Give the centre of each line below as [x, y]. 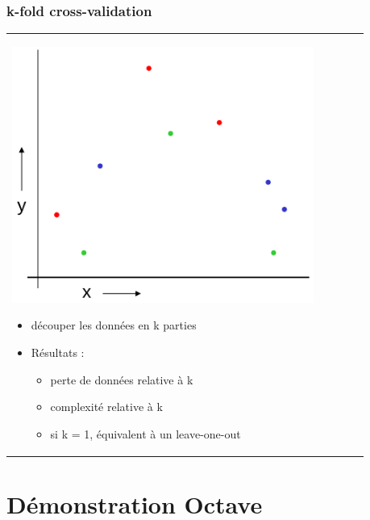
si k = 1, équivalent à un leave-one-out [146, 433]
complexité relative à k [106, 407]
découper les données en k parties [114, 325]
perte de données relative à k [122, 379]
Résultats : [58, 352]
